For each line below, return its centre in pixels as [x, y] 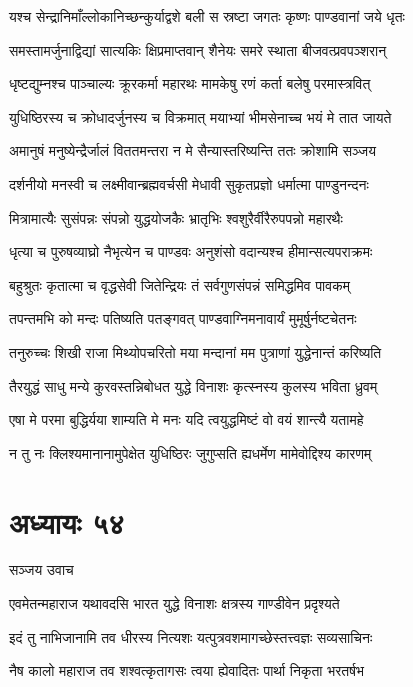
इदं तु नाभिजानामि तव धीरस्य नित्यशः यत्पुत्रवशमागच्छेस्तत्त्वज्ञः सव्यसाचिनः [191, 636]
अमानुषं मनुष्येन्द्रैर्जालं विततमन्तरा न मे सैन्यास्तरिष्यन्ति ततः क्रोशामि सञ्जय [192, 150]
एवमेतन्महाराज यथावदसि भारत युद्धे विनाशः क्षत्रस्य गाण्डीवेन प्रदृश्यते [174, 603]
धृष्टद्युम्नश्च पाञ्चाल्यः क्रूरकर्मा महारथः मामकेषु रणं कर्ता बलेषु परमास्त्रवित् [190, 83]
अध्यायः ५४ [67, 521]
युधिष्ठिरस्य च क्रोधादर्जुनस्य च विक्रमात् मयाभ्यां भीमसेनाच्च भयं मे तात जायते [200, 116]
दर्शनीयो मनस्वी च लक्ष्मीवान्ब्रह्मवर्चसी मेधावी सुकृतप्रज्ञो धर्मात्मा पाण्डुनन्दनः [189, 183]
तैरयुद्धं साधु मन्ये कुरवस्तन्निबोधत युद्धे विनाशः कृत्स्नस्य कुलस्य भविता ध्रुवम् [193, 385]
